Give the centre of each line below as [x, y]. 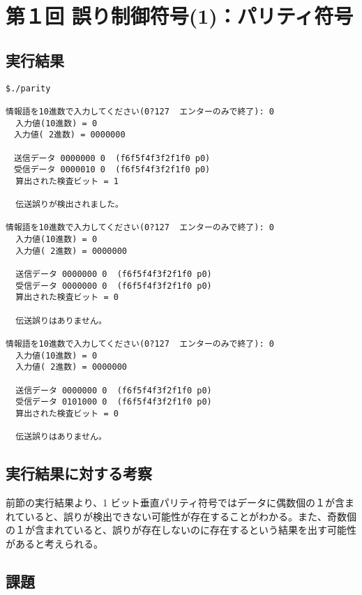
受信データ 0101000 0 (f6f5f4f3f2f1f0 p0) [114, 402]
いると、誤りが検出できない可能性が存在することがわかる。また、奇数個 [191, 516]
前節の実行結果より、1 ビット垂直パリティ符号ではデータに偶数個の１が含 [175, 503]
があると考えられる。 [54, 543]
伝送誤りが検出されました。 [69, 205]
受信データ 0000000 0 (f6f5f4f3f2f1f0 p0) [114, 286]
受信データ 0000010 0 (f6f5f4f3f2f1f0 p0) [112, 170]
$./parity [28, 88]
